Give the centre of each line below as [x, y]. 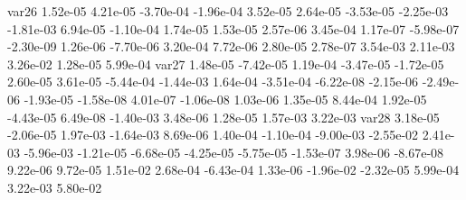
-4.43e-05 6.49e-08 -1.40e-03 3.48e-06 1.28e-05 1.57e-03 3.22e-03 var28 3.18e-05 [223, 117]
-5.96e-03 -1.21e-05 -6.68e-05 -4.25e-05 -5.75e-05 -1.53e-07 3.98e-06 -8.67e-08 [234, 152]
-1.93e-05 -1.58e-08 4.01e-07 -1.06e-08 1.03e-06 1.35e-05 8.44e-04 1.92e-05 [225, 99]
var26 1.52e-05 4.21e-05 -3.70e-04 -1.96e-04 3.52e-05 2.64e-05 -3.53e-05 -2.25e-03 [228, 11]
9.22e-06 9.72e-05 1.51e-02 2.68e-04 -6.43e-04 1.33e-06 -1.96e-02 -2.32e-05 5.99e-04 [233, 170]
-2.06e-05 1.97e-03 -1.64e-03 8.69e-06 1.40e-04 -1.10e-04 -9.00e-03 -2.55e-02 [213, 135]
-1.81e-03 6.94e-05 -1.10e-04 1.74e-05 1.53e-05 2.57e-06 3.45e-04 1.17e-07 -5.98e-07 [233, 28]
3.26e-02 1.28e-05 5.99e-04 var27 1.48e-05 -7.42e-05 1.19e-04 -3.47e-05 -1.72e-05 [226, 64]
